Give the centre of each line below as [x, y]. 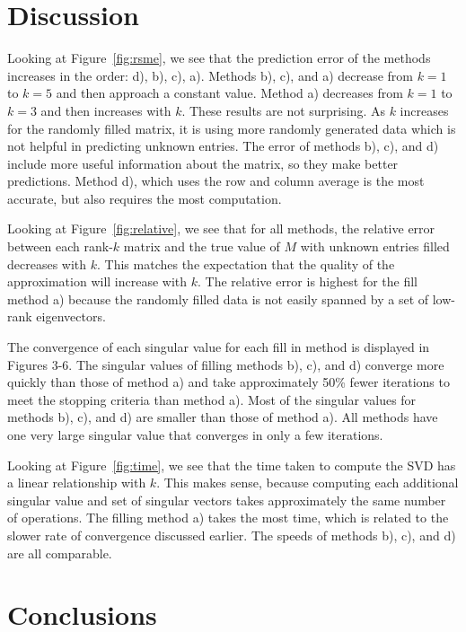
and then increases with [106, 110]
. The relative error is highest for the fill [308, 281]
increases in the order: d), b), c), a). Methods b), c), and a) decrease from [210, 75]
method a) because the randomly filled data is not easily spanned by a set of [218, 298]
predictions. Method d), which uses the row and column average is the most [216, 181]
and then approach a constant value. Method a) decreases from [229, 93]
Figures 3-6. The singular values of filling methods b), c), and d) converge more [226, 364]
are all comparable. [60, 553]
